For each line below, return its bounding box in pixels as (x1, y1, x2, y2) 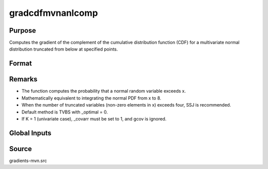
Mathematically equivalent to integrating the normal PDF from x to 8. (21, 95, 161, 101)
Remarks (9, 75, 38, 84)
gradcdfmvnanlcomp (9, 7, 98, 18)
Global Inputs (9, 129, 52, 137)
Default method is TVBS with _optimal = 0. (21, 109, 108, 115)
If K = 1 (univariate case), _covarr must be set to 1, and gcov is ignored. (21, 115, 167, 121)
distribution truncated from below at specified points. (9, 46, 118, 52)
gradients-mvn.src (9, 158, 47, 164)
